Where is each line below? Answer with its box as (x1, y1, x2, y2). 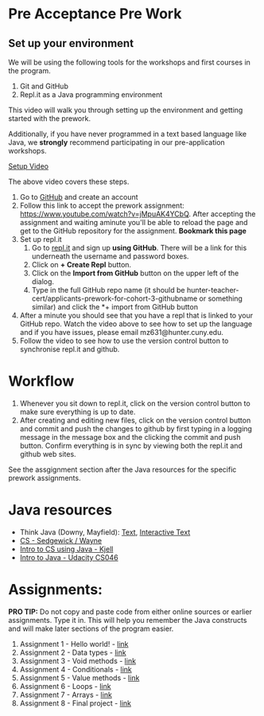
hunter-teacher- (186, 286, 239, 294)
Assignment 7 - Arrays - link (19, 690, 113, 699)
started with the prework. (8, 114, 91, 123)
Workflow (8, 372, 75, 391)
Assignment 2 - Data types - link (19, 648, 126, 657)
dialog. (31, 277, 54, 286)
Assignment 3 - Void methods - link (19, 656, 137, 665)
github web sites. (19, 449, 77, 458)
